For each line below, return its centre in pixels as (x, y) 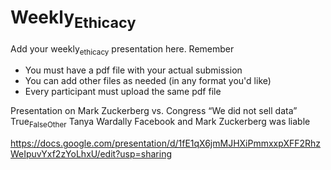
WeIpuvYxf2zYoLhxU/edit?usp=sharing (91, 154)
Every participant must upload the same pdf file (123, 92)
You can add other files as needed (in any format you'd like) (148, 81)
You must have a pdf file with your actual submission (133, 70)
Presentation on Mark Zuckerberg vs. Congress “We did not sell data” (154, 111)
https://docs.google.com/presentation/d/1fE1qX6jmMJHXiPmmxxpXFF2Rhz (166, 143)
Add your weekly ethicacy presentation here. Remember (122, 49)
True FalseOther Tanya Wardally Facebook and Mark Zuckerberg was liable (160, 123)
